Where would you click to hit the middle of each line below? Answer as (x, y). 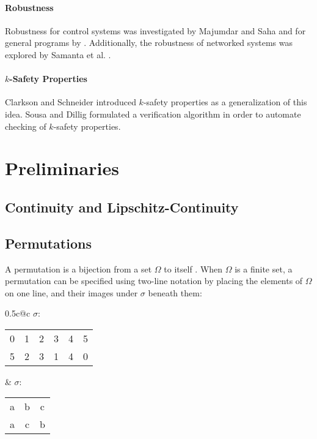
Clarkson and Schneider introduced (71, 102)
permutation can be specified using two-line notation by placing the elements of (154, 281)
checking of (26, 126)
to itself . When (193, 268)
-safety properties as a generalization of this (225, 102)
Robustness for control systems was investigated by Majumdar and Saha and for (155, 30)
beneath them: (175, 292)
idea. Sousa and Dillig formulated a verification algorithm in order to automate (153, 114)
